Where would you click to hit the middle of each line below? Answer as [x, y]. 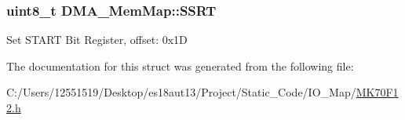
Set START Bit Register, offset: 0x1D [97, 40]
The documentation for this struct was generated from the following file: [180, 65]
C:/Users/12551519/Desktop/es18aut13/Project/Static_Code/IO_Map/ [181, 92]
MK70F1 [377, 92]
